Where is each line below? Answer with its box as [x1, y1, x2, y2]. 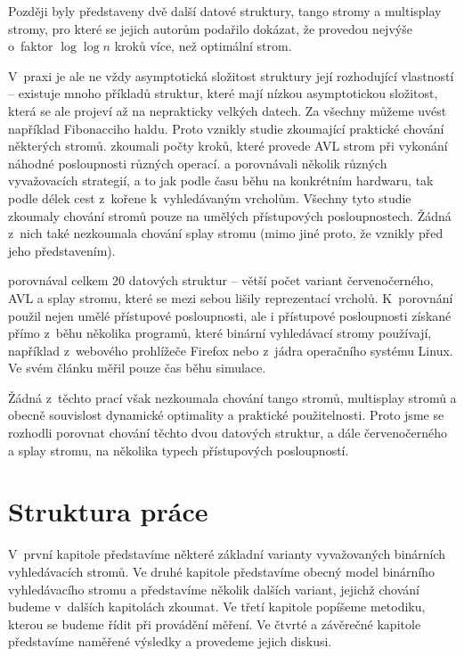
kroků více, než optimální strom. [114, 37, 292, 55]
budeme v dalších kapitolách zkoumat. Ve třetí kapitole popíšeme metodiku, [8, 597, 426, 616]
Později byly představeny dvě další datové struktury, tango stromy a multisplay [8, 2, 442, 20]
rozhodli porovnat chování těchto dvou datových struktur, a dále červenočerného [8, 423, 448, 442]
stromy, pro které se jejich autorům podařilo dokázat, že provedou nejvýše [8, 19, 412, 37]
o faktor [8, 37, 53, 55]
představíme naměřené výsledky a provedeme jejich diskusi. [8, 632, 332, 651]
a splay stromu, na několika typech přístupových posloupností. [8, 440, 349, 459]
